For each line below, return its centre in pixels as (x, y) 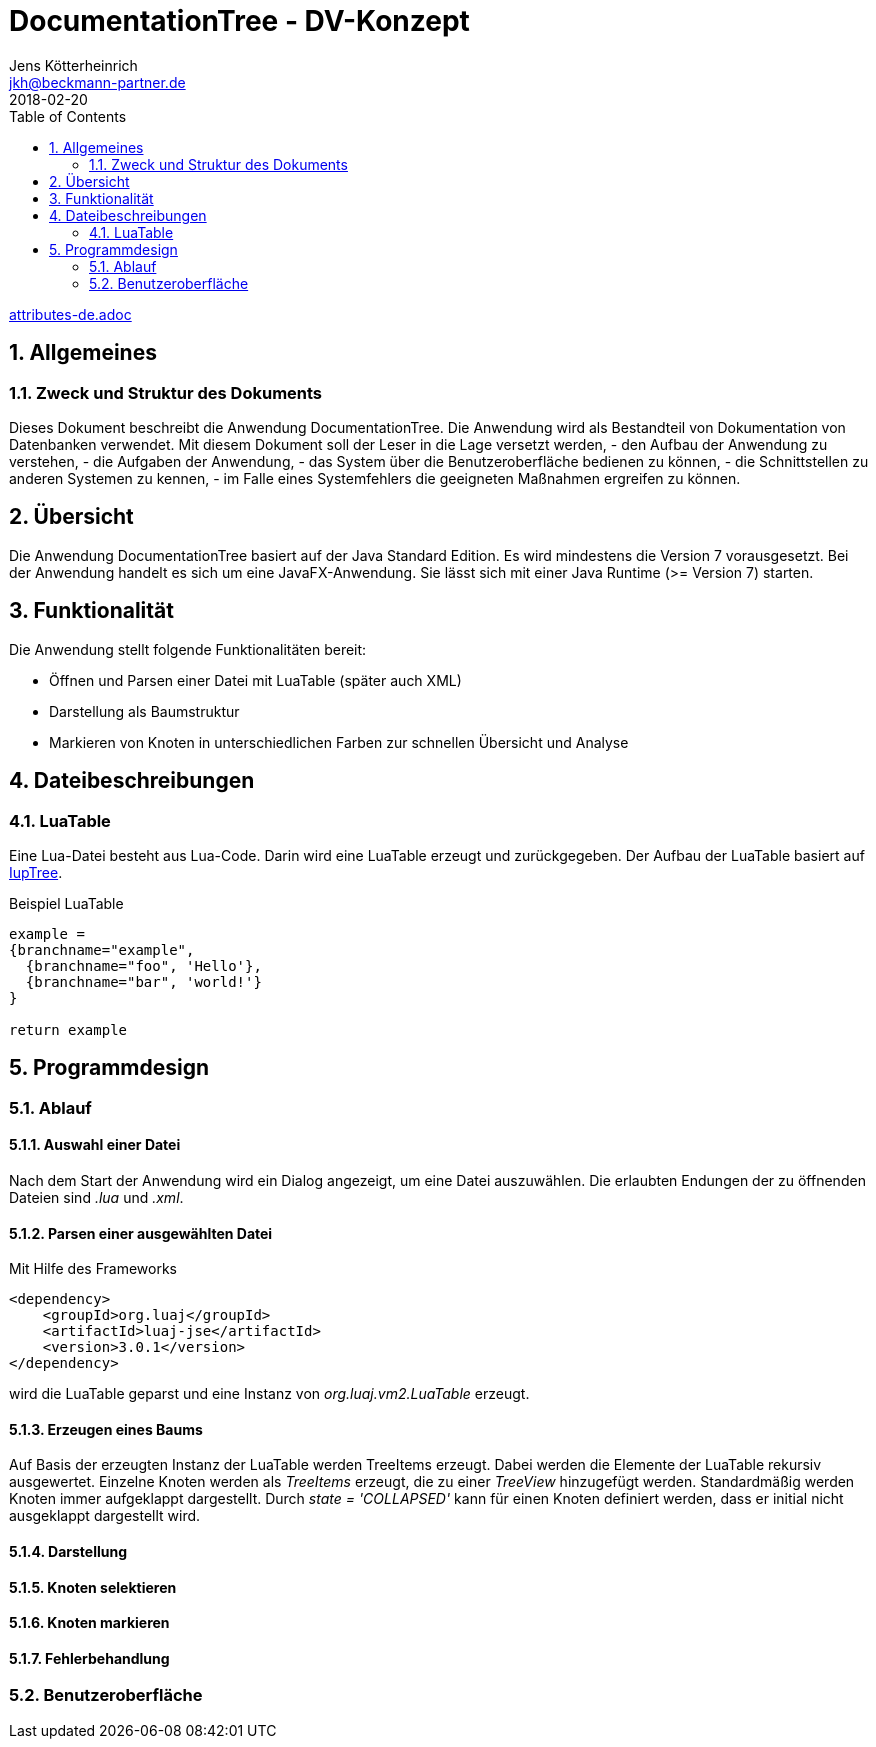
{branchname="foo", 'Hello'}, (143, 965)
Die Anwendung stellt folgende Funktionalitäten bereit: (188, 649)
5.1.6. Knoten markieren (89, 1623)
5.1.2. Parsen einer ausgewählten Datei (141, 1233)
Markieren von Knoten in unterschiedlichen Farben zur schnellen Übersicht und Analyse (339, 742)
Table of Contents (68, 116)
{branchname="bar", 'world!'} (143, 981)
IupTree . (36, 872)
